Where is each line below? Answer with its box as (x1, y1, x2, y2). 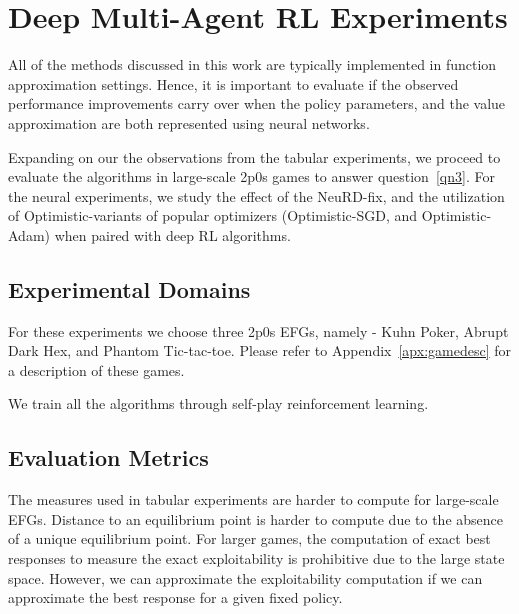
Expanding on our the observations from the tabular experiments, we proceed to (8, 146, 501, 167)
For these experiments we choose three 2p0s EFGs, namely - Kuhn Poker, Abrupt (8, 320, 509, 341)
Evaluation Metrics (8, 442, 209, 473)
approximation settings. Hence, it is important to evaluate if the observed (8, 73, 459, 94)
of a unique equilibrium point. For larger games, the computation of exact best (8, 528, 491, 549)
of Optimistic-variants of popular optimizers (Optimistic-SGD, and (8, 205, 418, 226)
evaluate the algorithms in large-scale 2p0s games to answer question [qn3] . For (8, 166, 495, 187)
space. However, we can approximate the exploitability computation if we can (8, 567, 483, 588)
